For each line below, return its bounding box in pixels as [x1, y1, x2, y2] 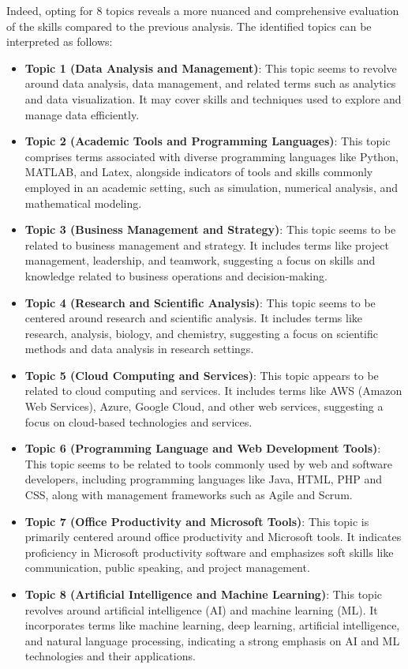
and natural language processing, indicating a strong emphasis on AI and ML [24, 632, 400, 648]
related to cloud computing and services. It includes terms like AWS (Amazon [24, 382, 402, 399]
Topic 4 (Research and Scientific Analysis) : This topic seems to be [24, 294, 376, 310]
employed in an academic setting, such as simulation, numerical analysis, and [24, 179, 399, 195]
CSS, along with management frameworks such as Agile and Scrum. [24, 487, 353, 503]
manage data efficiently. [24, 106, 140, 122]
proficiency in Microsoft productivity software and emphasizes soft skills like [24, 543, 394, 560]
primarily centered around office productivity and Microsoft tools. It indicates [24, 528, 402, 545]
